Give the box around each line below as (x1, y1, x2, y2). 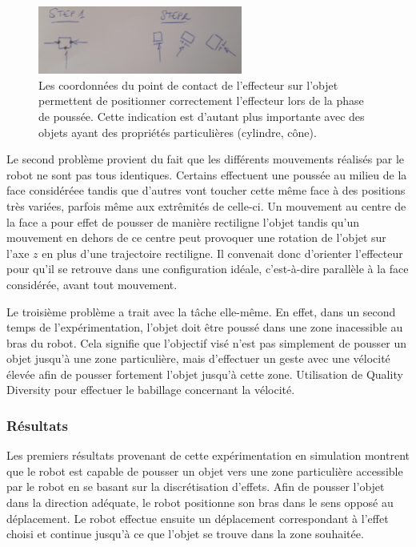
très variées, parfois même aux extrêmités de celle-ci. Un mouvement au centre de (6, 197, 406, 214)
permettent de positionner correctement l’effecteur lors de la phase (38, 92, 364, 109)
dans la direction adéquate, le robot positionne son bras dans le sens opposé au (6, 494, 394, 511)
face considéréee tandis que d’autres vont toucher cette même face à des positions (6, 182, 406, 199)
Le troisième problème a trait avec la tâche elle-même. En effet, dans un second (6, 303, 396, 320)
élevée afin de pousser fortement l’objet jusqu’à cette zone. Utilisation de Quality (6, 365, 403, 382)
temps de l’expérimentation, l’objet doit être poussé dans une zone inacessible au (6, 319, 403, 336)
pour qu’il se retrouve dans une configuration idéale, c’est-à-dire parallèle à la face (6, 260, 409, 277)
